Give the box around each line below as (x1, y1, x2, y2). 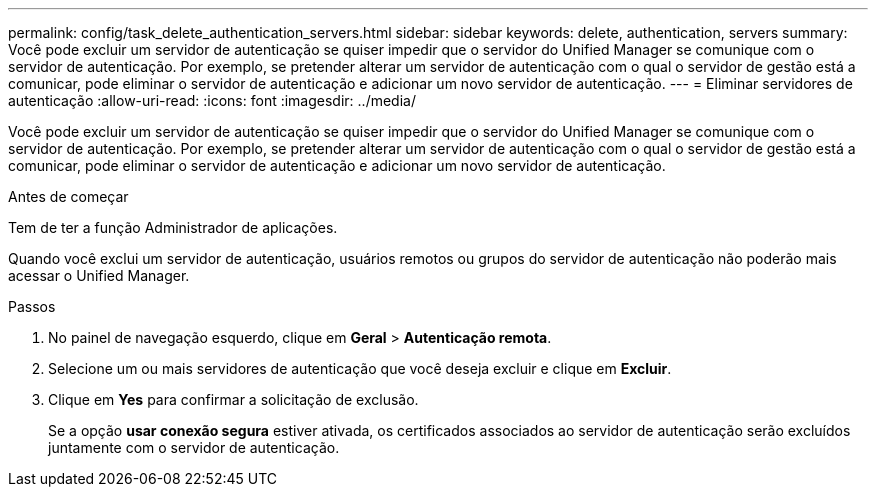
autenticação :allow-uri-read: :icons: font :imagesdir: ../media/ (8, 92, 416, 109)
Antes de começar (8, 188, 129, 205)
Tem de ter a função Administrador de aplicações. (8, 219, 338, 236)
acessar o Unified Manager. (8, 267, 190, 284)
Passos (8, 298, 56, 315)
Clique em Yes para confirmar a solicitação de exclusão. (48, 391, 419, 408)
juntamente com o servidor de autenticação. (48, 439, 340, 456)
